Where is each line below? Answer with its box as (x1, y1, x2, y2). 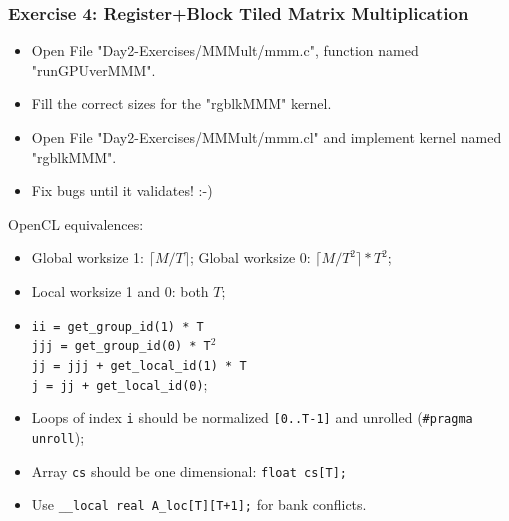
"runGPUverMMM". (31, 59, 156, 80)
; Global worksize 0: (189, 247, 311, 268)
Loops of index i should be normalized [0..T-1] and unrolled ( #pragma (31, 407, 473, 428)
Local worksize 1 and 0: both (31, 280, 209, 301)
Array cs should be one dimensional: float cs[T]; (31, 460, 347, 481)
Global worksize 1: (31, 247, 145, 268)
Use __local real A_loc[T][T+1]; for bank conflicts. (31, 494, 367, 515)
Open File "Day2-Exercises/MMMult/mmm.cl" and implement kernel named (31, 127, 502, 147)
